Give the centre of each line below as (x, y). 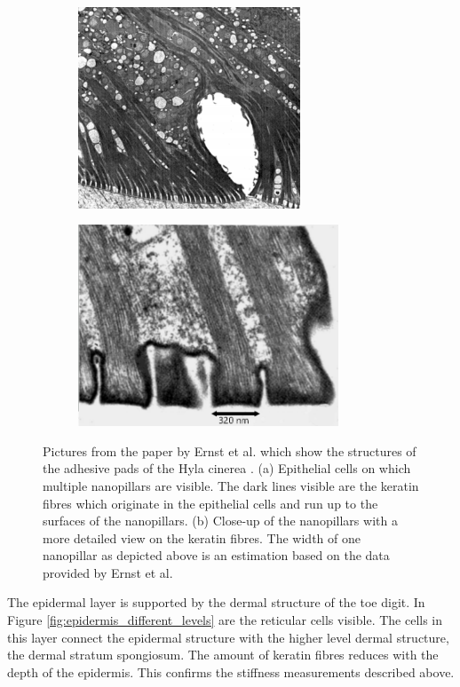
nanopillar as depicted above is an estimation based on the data (216, 555)
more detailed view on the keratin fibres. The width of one (202, 537)
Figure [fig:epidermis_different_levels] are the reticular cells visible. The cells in (225, 620)
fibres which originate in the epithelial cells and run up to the (210, 503)
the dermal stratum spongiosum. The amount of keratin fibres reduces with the (223, 655)
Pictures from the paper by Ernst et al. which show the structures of (230, 450)
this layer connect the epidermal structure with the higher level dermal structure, (228, 637)
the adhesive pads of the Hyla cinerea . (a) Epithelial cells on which (227, 468)
